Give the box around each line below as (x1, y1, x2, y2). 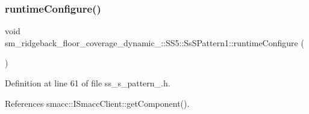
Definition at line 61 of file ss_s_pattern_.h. (5, 77, 170, 89)
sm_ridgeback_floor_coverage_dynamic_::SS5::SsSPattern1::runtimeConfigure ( (5, 36, 304, 49)
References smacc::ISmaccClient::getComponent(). (5, 97, 190, 109)
